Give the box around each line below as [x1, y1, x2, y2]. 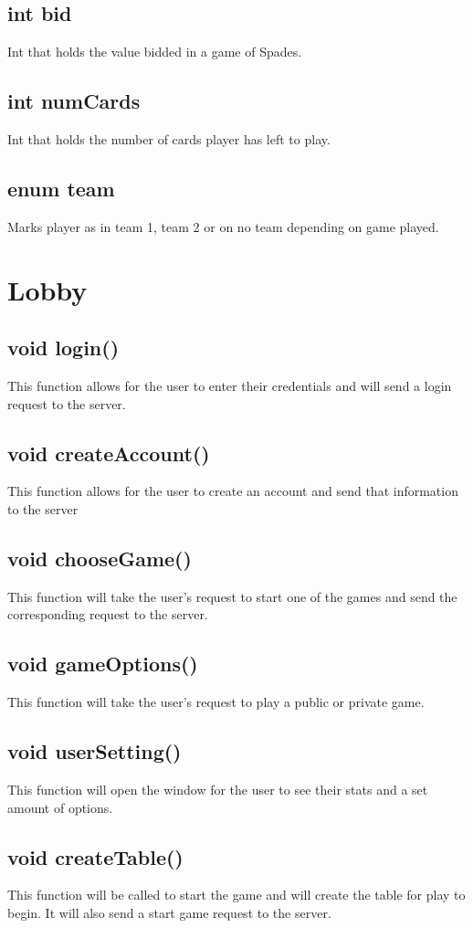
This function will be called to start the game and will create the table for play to [7, 885, 466, 904]
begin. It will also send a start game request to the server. [7, 902, 331, 922]
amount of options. [7, 797, 113, 817]
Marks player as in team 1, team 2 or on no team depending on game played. [7, 216, 439, 236]
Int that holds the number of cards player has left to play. [7, 130, 331, 148]
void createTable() [7, 842, 184, 870]
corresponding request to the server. [7, 605, 208, 624]
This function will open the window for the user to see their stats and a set [7, 779, 428, 798]
